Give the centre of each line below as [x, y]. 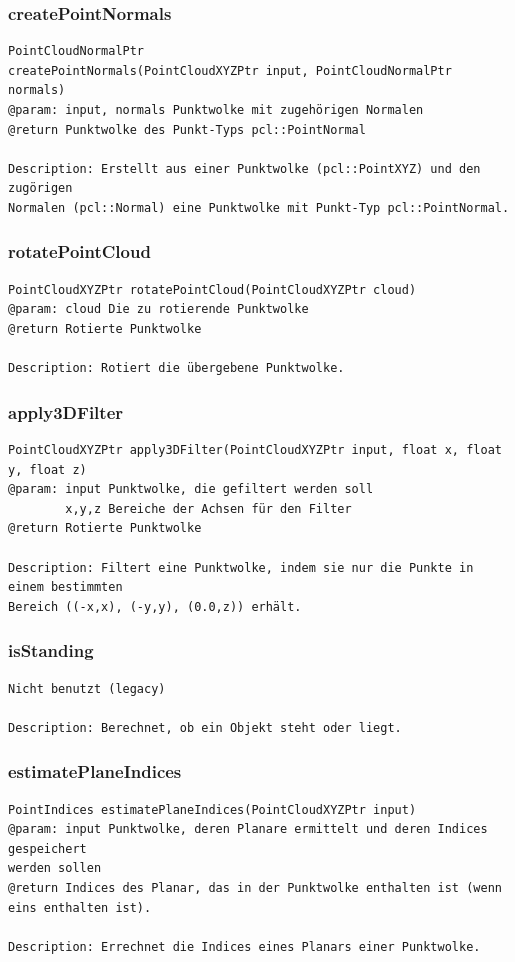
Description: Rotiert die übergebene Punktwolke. [176, 368]
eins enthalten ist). [80, 907]
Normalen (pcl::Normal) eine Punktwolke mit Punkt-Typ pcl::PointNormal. [259, 207]
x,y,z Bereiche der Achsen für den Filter [208, 508]
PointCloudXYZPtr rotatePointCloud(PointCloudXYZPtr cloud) [212, 289]
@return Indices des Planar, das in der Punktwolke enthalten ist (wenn [255, 887]
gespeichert [47, 848]
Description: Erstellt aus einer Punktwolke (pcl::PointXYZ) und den [244, 168]
